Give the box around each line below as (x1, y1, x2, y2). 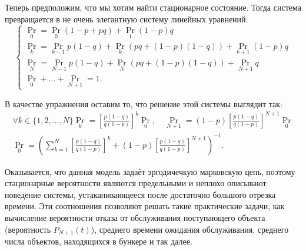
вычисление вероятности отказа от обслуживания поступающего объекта (5, 211, 265, 223)
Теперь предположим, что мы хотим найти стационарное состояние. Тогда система (5, 1, 301, 13)
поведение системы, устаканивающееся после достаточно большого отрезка (5, 188, 276, 200)
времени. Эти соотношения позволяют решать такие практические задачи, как (5, 200, 285, 212)
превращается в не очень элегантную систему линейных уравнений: (5, 12, 248, 25)
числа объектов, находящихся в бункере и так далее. (5, 235, 192, 247)
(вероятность (5, 223, 51, 235)
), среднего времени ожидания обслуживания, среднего (91, 223, 289, 235)
